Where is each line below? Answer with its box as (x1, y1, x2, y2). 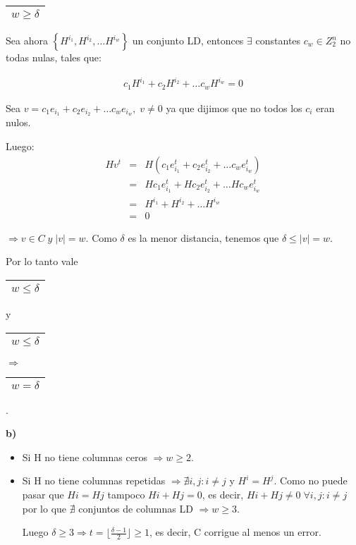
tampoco (107, 487, 145, 502)
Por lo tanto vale (6, 254, 78, 269)
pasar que (22, 487, 64, 502)
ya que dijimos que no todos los (166, 100, 302, 115)
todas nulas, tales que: (6, 50, 102, 64)
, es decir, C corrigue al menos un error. (149, 525, 321, 539)
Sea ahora (6, 33, 48, 47)
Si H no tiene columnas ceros (22, 449, 147, 464)
